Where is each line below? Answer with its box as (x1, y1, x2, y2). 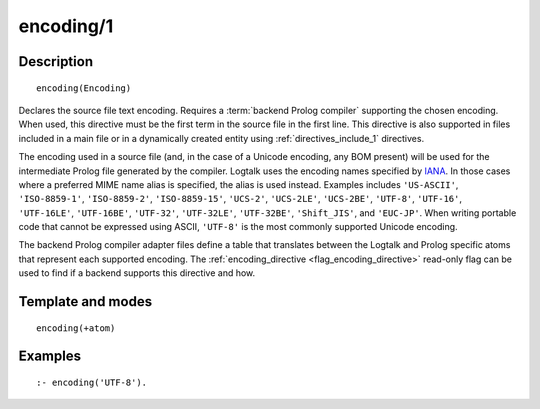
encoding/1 (18, 15, 114, 37)
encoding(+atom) (36, 322, 116, 334)
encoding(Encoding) (36, 82, 132, 94)
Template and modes (18, 293, 153, 310)
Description (18, 53, 94, 70)
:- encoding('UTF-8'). (36, 377, 148, 389)
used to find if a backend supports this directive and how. (18, 267, 256, 279)
